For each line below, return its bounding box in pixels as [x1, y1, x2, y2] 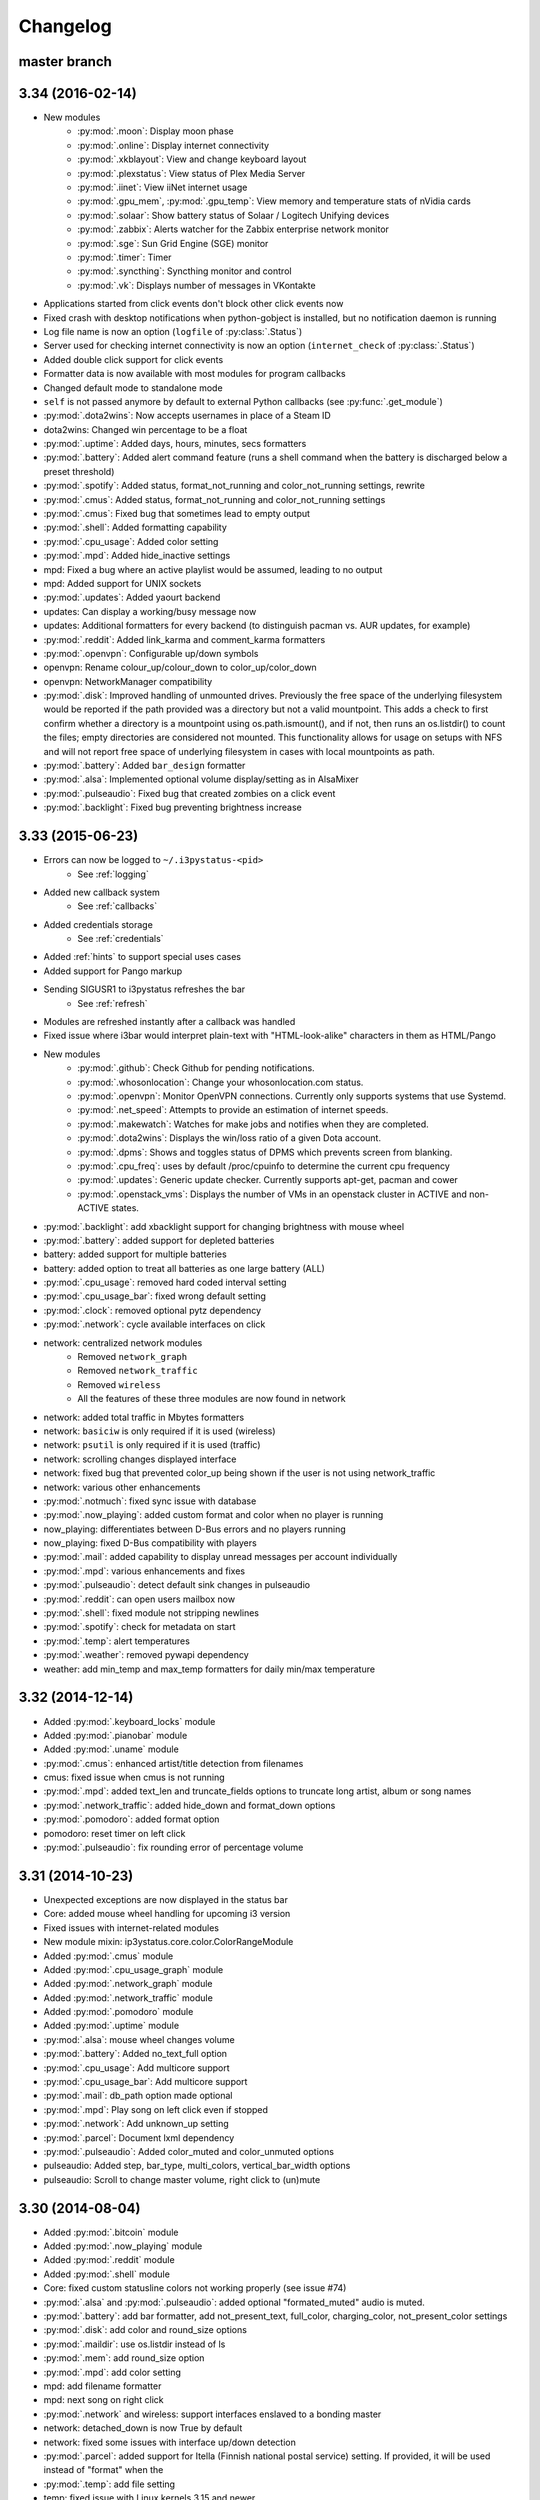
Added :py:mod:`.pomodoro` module [43, 2006, 194, 2018]
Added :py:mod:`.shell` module [43, 2268, 170, 2280]
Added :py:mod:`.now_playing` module [43, 2240, 203, 2252]
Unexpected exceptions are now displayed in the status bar [43, 1893, 289, 1905]
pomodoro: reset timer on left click [43, 1827, 186, 1839]
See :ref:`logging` [77, 868, 149, 880]
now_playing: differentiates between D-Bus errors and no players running [43, 1523, 347, 1535]
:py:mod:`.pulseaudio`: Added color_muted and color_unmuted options [43, 2145, 335, 2157]
